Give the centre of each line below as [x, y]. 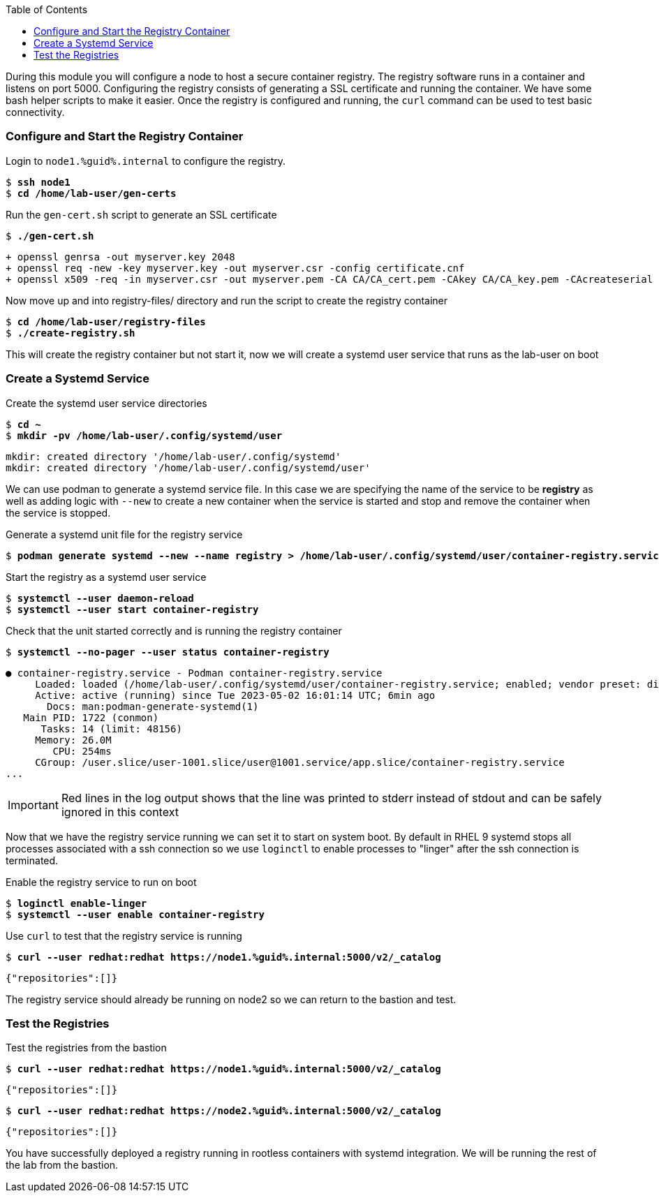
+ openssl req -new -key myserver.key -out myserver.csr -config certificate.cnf [235, 268]
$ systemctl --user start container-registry [132, 609]
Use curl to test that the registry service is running [124, 936]
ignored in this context [120, 812]
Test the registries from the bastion [86, 1048]
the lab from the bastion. [62, 1165]
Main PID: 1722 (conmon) [91, 717]
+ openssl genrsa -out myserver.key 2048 [120, 257]
